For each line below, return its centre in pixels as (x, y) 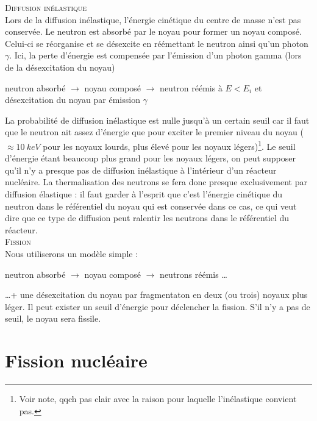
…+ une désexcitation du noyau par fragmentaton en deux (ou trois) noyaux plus (156, 295)
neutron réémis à (191, 87)
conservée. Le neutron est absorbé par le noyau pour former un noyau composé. (153, 31)
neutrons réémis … (194, 274)
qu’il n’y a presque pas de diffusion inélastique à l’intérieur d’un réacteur (141, 170)
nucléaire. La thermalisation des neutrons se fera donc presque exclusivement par (156, 182)
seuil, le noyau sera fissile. (53, 318)
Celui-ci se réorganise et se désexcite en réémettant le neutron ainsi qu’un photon (157, 43)
